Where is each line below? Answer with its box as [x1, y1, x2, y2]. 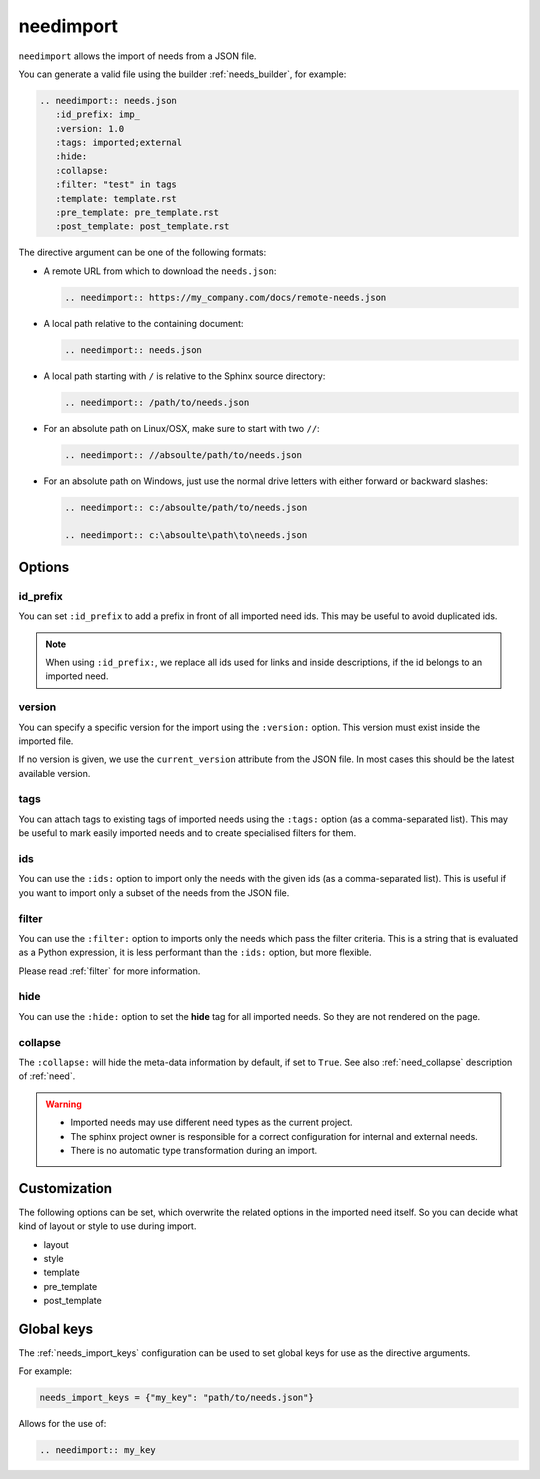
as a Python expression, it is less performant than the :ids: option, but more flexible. [18, 946, 372, 959]
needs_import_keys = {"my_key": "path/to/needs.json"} [39, 1392, 314, 1404]
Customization [18, 1180, 113, 1197]
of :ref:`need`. [18, 1070, 76, 1082]
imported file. [18, 735, 74, 747]
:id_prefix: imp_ [55, 109, 140, 120]
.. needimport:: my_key [39, 1445, 157, 1456]
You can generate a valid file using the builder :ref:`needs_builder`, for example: [18, 68, 347, 80]
